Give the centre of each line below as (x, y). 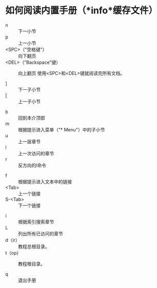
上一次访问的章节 (36, 153)
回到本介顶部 (31, 118)
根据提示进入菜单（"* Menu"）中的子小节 (62, 129)
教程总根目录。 (34, 246)
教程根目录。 (31, 264)
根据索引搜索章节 (36, 222)
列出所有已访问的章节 (40, 234)
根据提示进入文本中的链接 (45, 181)
